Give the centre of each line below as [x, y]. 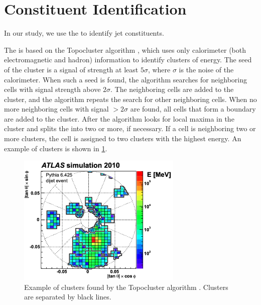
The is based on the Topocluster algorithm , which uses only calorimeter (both [125, 49]
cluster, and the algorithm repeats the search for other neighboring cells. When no [130, 99]
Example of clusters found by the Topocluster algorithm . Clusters [126, 287]
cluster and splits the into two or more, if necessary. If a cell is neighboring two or [130, 128]
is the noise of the [206, 69]
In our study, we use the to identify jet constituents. [84, 33]
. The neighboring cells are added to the [172, 89]
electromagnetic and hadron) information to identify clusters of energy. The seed [128, 60]
